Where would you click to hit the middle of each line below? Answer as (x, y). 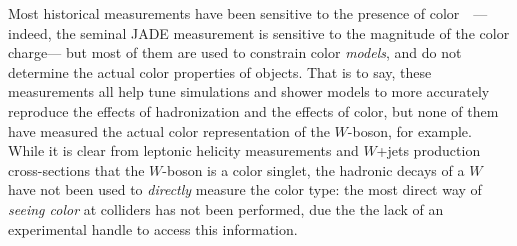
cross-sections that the (76, 169)
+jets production (428, 150)
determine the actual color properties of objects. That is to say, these (220, 71)
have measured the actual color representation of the (169, 130)
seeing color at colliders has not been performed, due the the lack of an (226, 208)
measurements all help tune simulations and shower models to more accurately (249, 91)
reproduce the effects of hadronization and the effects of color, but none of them (253, 110)
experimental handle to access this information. (153, 228)
